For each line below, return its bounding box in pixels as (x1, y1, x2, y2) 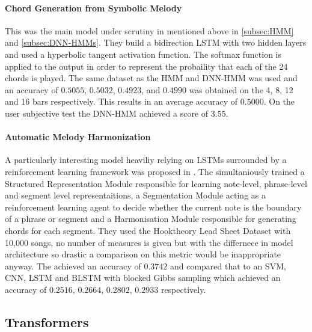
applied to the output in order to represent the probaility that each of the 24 (5, 60, 288, 72)
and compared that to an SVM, (170, 259, 286, 272)
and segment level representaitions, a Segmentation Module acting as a (5, 189, 266, 201)
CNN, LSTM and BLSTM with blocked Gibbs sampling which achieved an (5, 271, 281, 284)
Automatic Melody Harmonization (5, 131, 151, 143)
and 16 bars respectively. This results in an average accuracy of (5, 95, 238, 108)
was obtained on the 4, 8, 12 (189, 83, 293, 96)
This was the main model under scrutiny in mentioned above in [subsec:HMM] (5, 24, 294, 37)
